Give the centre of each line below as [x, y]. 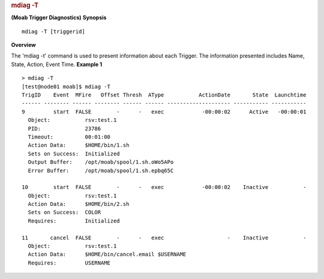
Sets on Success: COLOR [64, 212]
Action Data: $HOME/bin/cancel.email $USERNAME [107, 254]
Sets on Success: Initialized [74, 154]
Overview [23, 45]
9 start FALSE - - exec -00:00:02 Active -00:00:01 [164, 112]
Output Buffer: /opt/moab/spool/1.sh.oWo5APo [101, 162]
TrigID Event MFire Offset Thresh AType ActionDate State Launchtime [164, 95]
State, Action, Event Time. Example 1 [56, 64]
